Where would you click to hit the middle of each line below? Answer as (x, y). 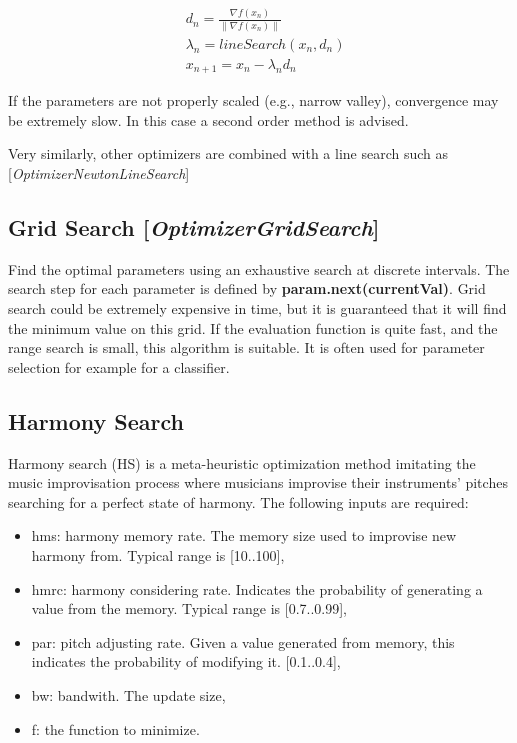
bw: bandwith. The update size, (128, 694)
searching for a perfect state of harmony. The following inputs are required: (238, 501)
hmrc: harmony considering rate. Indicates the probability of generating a (257, 588)
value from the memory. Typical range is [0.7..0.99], (189, 608)
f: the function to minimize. (115, 728)
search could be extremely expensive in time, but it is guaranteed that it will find (257, 308)
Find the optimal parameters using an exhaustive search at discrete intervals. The (259, 268)
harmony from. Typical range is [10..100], (158, 554)
